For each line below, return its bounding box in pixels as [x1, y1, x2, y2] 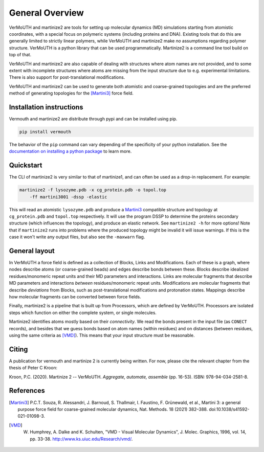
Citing [9, 345, 28, 353]
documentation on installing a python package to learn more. [9, 148, 132, 154]
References [9, 386, 45, 395]
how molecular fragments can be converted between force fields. [9, 294, 141, 300]
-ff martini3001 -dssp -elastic [29, 194, 108, 200]
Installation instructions [9, 103, 83, 111]
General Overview [9, 7, 84, 18]
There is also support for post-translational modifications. [9, 74, 125, 80]
